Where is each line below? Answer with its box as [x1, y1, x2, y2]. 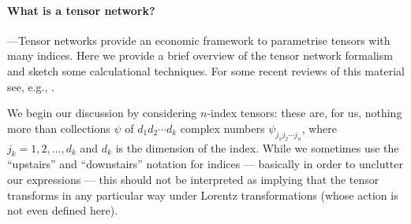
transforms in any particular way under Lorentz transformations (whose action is [7, 186, 398, 203]
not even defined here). [7, 202, 118, 218]
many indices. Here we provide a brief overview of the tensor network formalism [7, 47, 393, 64]
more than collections [7, 119, 110, 136]
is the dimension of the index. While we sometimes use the [115, 139, 399, 156]
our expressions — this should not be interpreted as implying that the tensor [7, 171, 379, 187]
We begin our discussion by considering [7, 105, 197, 121]
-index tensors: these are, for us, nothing [207, 105, 402, 121]
